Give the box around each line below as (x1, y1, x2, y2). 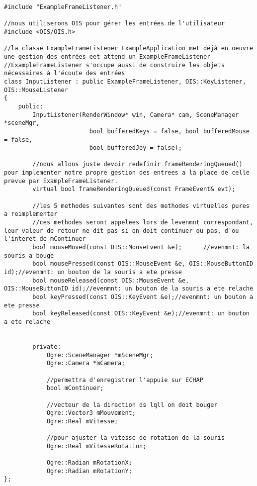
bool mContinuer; (46, 385, 104, 392)
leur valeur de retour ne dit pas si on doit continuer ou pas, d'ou (4, 227, 239, 234)
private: (32, 343, 61, 350)
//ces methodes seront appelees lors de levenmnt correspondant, (32, 219, 254, 226)
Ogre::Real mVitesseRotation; (46, 442, 147, 450)
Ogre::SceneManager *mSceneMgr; (46, 351, 154, 359)
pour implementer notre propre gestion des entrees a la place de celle (4, 169, 250, 177)
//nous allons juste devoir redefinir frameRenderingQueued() (32, 161, 243, 168)
